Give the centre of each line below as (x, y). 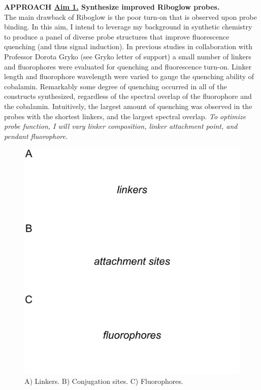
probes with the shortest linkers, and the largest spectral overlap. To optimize (125, 116)
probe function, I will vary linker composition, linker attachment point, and (121, 126)
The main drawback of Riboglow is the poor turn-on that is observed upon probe (130, 16)
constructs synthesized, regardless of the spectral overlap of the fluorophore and (128, 96)
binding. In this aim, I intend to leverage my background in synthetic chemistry (128, 27)
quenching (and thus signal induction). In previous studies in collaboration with (128, 46)
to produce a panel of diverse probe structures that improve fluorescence (117, 36)
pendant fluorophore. (36, 136)
